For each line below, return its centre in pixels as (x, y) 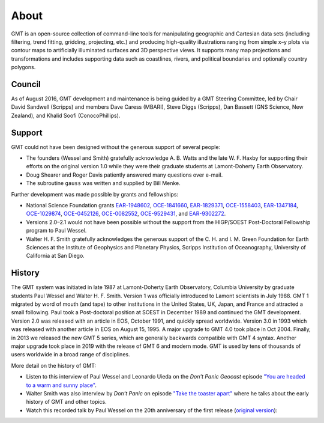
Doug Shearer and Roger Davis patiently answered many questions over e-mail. (124, 175)
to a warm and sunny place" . (61, 385)
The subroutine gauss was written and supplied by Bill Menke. (103, 183)
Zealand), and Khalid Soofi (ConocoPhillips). (66, 115)
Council (26, 84)
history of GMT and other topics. (67, 402)
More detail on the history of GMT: (54, 365)
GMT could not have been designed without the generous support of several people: (116, 147)
